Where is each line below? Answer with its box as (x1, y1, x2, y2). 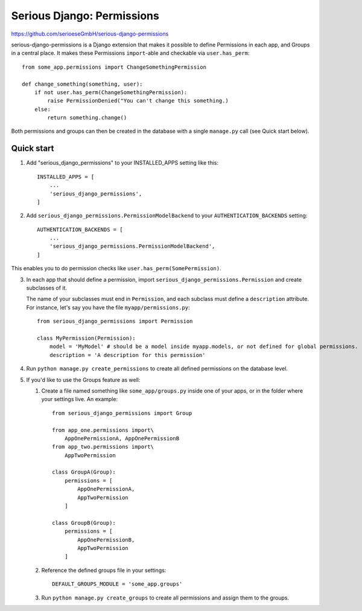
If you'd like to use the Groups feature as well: (26, 376, 141, 383)
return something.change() (47, 115, 127, 121)
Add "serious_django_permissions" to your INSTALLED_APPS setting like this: (26, 159, 218, 166)
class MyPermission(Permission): (37, 335, 136, 341)
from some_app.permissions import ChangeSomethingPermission (22, 63, 206, 71)
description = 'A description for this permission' (49, 352, 206, 358)
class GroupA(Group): (52, 469, 116, 476)
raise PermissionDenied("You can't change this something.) (47, 97, 229, 104)
